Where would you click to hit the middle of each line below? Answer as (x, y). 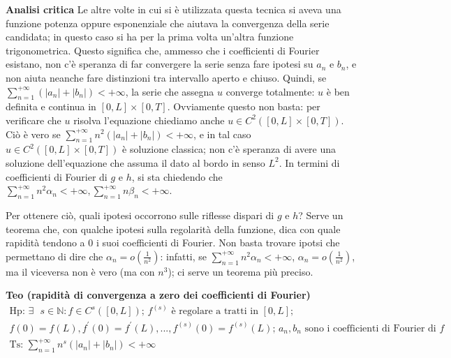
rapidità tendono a (45, 243)
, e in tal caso (222, 134)
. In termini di (309, 162)
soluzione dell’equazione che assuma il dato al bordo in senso (135, 162)
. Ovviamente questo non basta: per (244, 106)
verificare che (34, 120)
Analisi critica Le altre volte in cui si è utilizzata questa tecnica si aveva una (173, 9)
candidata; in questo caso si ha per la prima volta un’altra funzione (150, 37)
